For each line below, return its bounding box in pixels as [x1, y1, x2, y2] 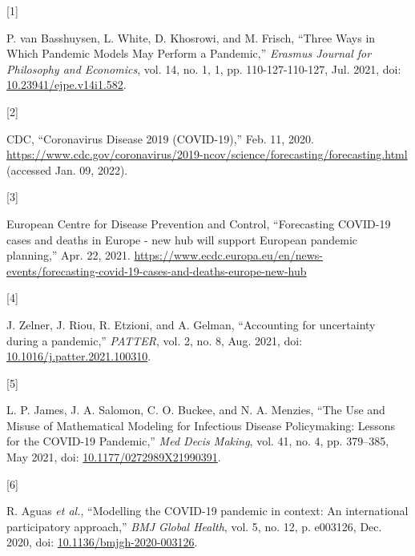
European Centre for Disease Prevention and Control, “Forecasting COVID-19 [6, 215, 391, 232]
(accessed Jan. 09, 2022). [6, 161, 128, 178]
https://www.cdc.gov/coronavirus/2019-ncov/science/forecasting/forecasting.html [6, 146, 408, 163]
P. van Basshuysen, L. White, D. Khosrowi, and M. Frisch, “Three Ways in [6, 29, 376, 46]
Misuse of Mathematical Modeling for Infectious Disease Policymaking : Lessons [6, 417, 396, 433]
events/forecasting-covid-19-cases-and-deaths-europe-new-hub [6, 262, 307, 279]
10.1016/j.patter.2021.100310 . [6, 348, 151, 365]
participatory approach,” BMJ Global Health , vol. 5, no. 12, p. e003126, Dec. [6, 518, 382, 534]
